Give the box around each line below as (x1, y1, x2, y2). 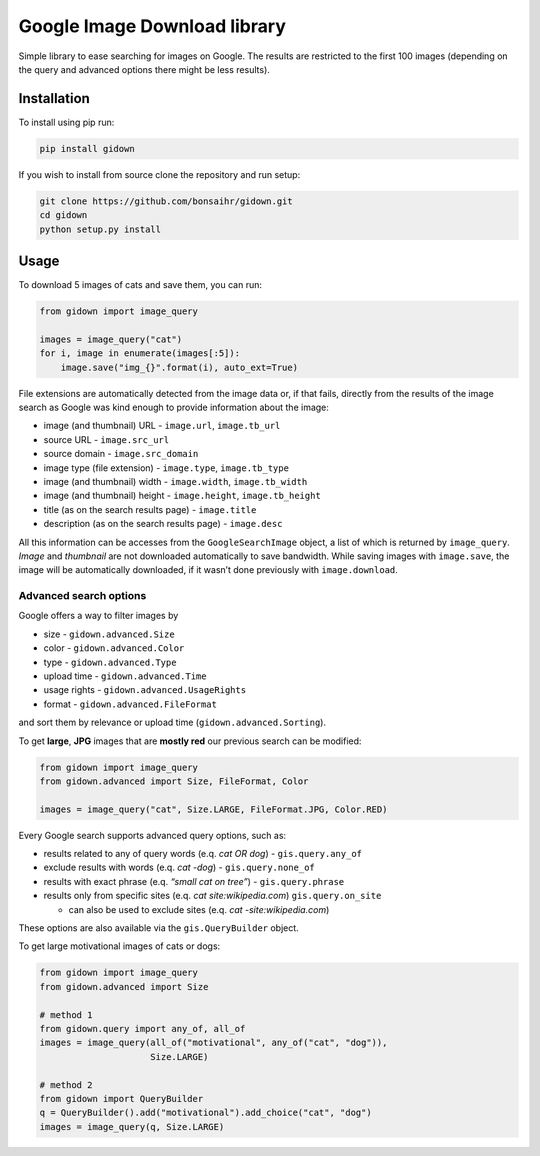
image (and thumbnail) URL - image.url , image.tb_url (43, 420, 281, 432)
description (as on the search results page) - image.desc (43, 518, 283, 530)
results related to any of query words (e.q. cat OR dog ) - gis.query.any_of (43, 848, 362, 860)
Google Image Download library (18, 15, 287, 37)
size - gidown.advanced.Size (43, 628, 175, 640)
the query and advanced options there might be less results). (18, 63, 270, 75)
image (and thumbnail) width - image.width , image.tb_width (43, 475, 308, 487)
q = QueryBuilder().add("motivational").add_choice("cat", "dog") (39, 1107, 372, 1119)
